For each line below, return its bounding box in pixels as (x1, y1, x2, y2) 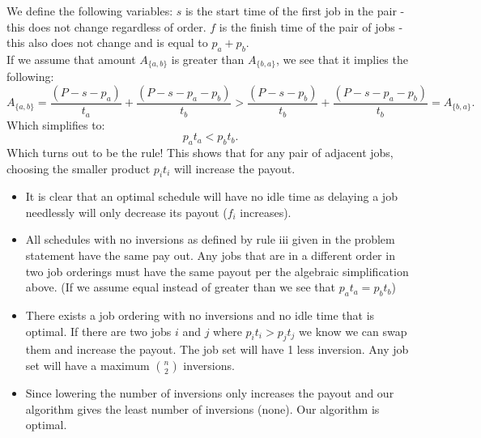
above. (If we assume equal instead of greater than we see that (25, 279, 336, 296)
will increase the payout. (173, 159, 296, 176)
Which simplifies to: (6, 116, 105, 133)
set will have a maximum (25, 357, 150, 374)
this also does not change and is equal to (6, 34, 208, 51)
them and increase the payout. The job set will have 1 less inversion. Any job (25, 341, 409, 358)
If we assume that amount (6, 50, 136, 67)
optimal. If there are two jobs (25, 322, 172, 339)
